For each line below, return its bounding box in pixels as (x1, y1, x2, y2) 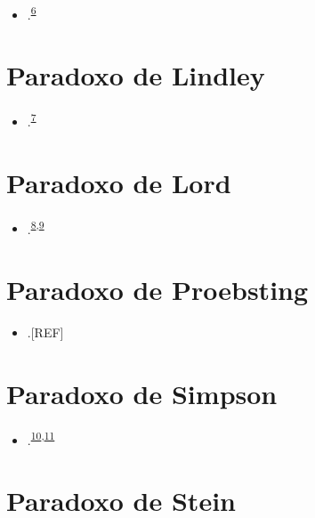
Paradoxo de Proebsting (6, 271, 309, 308)
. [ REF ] (27, 323, 64, 342)
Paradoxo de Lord (6, 164, 231, 200)
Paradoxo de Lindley (6, 57, 265, 93)
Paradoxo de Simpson (6, 375, 278, 411)
